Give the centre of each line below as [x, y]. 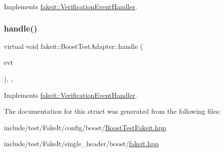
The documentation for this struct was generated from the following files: [112, 111]
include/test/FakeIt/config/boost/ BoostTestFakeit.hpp [85, 127]
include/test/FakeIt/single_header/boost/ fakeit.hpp [81, 144]
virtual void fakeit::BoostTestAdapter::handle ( [74, 46]
